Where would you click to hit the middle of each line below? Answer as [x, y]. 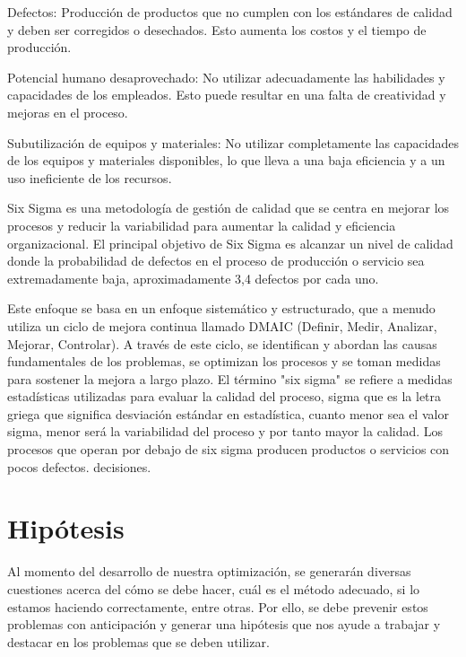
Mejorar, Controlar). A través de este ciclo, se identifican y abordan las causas [222, 343]
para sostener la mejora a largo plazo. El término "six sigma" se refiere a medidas [230, 378]
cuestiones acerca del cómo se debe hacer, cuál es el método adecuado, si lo [214, 588]
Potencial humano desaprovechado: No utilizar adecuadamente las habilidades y [226, 77]
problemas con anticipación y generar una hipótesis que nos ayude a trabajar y [224, 624]
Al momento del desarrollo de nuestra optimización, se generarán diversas [209, 571]
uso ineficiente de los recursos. [90, 177]
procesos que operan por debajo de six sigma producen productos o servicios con [229, 449]
